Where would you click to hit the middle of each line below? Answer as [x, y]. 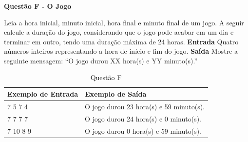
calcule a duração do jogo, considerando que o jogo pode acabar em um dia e [119, 32]
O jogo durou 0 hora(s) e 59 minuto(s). [143, 131]
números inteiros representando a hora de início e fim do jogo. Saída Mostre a [121, 51]
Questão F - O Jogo [38, 6]
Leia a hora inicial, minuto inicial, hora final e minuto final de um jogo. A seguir [124, 22]
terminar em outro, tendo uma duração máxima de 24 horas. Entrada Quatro [121, 41]
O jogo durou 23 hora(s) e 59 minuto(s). [144, 106]
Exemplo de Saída [115, 94]
